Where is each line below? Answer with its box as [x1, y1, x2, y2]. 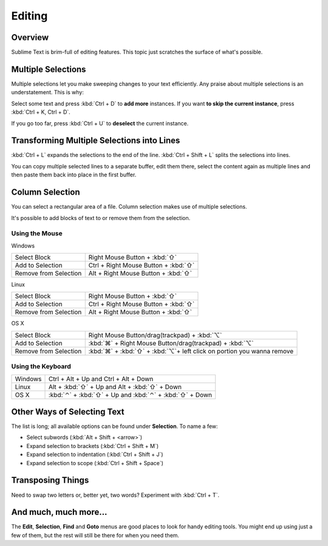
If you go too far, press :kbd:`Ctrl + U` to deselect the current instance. [11, 119, 189, 127]
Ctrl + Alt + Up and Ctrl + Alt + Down [48, 375, 154, 383]
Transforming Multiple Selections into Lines [11, 136, 180, 146]
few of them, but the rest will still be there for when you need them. [11, 531, 179, 539]
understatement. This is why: [11, 89, 84, 96]
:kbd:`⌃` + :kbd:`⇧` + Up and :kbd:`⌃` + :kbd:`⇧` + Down [48, 390, 213, 399]
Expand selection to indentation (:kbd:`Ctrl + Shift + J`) [26, 451, 163, 458]
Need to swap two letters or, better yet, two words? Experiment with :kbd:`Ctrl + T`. [11, 491, 220, 499]
